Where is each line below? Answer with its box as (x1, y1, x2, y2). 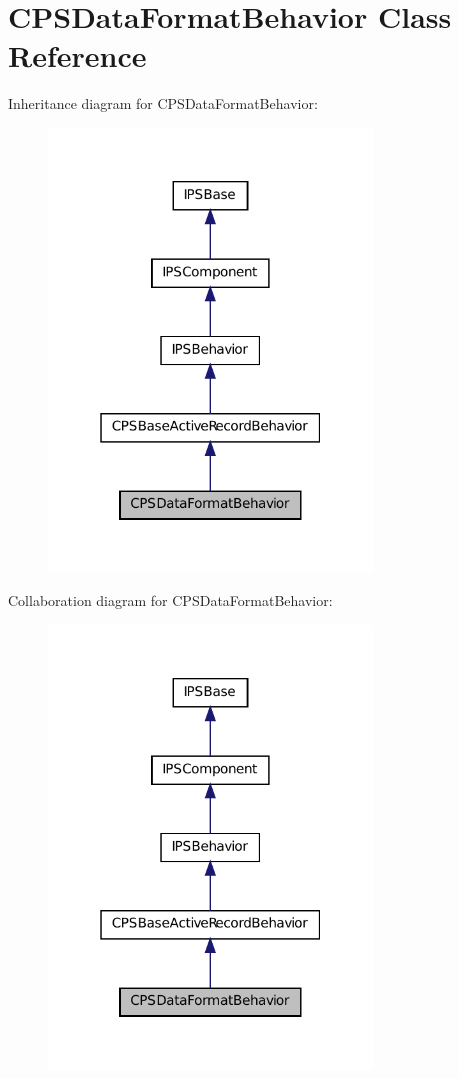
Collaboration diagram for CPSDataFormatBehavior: (8, 590, 333, 611)
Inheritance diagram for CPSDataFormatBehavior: (8, 93, 318, 114)
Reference (8, 35, 147, 76)
